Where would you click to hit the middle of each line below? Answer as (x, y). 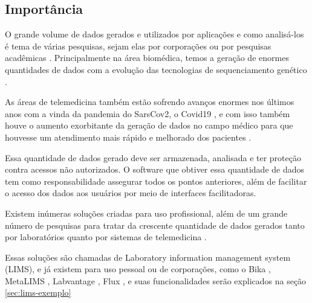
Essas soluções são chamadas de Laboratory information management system (148, 257)
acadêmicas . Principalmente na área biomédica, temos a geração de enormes (147, 58)
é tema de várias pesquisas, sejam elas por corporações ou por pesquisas (138, 46)
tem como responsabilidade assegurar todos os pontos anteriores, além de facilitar (156, 181)
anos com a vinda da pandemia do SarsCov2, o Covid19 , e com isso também (148, 113)
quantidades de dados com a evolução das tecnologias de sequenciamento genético (156, 69)
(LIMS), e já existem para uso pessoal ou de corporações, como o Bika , (138, 269)
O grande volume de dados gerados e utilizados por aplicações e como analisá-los (154, 34)
